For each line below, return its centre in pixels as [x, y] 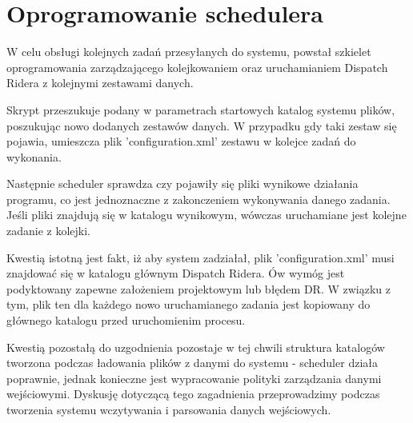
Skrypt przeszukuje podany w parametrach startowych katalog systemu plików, [201, 109]
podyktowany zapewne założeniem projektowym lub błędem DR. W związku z [198, 288]
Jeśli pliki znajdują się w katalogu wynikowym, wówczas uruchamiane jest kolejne [206, 215]
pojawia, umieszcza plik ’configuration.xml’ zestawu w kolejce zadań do [181, 141]
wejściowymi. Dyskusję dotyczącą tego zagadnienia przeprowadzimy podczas [193, 394]
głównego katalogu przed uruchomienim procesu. [126, 320]
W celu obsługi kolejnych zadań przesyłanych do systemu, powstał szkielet [189, 52]
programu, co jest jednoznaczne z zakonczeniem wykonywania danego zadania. [198, 199]
